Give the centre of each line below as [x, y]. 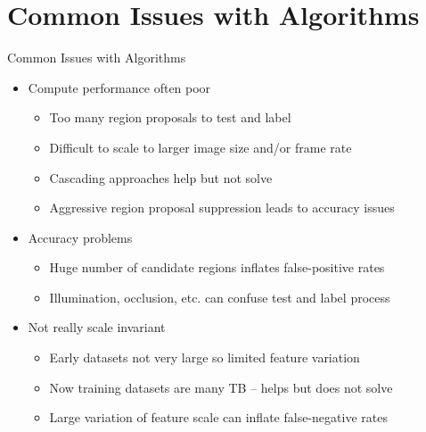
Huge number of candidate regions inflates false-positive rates [217, 267]
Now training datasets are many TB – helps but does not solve [221, 387]
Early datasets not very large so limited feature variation [205, 357]
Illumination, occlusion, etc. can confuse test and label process [220, 297]
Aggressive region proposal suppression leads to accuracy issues [222, 208]
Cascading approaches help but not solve [161, 177]
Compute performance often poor [119, 87]
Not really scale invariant [97, 327]
